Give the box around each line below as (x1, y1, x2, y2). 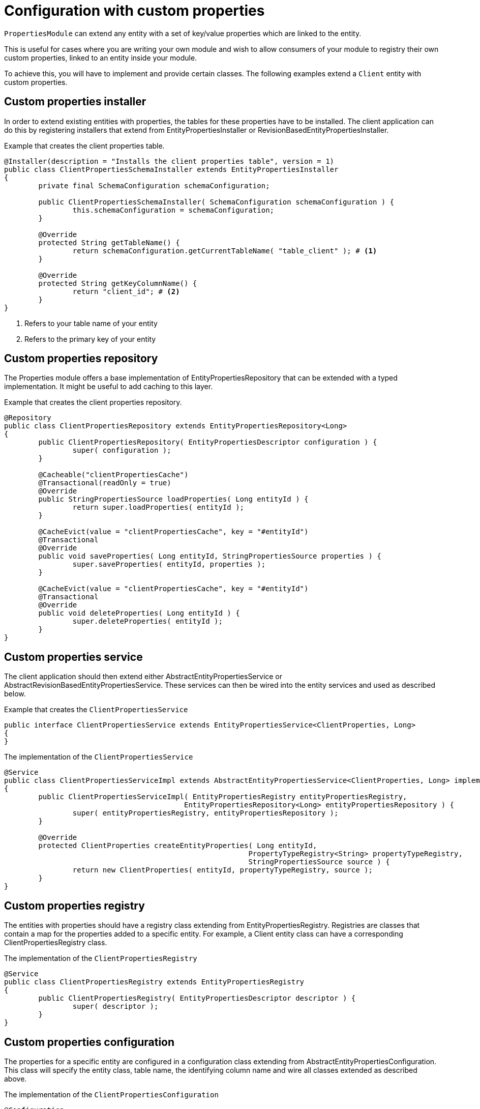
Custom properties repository (4, 352, 158, 365)
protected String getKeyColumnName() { (38, 279, 197, 287)
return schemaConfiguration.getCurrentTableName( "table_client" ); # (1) (72, 246, 377, 255)
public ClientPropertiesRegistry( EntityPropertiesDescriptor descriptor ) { (38, 994, 356, 1003)
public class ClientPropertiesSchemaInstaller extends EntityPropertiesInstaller (4, 165, 339, 173)
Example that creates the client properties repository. (4, 398, 182, 407)
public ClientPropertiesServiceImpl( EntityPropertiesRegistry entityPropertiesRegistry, (38, 793, 407, 801)
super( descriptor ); (72, 1002, 159, 1011)
